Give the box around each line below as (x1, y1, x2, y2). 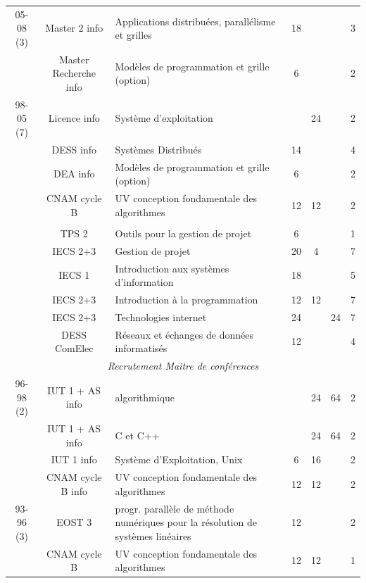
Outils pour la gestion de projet (115, 225, 252, 240)
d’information (115, 275, 174, 289)
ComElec (54, 341, 94, 356)
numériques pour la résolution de (115, 515, 257, 529)
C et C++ (115, 427, 160, 442)
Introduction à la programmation (115, 291, 258, 306)
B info (61, 483, 88, 498)
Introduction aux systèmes (115, 261, 229, 275)
